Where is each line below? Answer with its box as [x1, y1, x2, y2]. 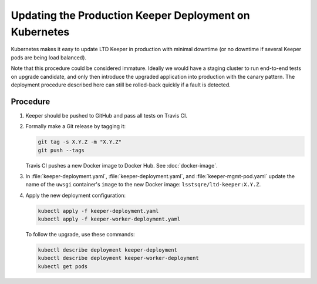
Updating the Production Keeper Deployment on [11, 9, 250, 22]
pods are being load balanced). [11, 54, 87, 61]
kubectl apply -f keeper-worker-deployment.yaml [38, 216, 181, 223]
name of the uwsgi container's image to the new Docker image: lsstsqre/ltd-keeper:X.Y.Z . [25, 181, 261, 188]
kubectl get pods [38, 263, 88, 270]
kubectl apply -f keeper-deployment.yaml [38, 208, 159, 214]
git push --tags [38, 147, 85, 153]
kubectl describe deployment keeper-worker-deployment [38, 255, 199, 262]
